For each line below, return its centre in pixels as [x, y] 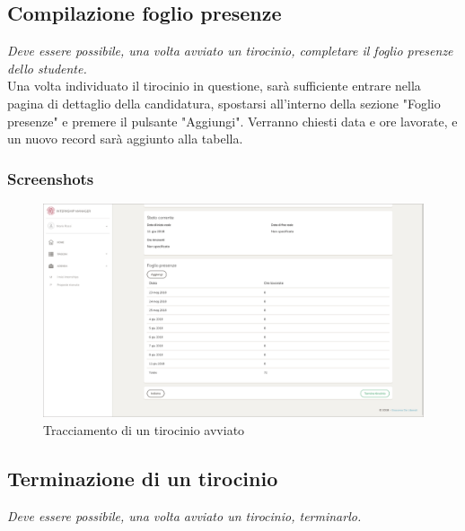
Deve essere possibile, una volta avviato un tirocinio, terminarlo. [184, 515]
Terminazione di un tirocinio [143, 479]
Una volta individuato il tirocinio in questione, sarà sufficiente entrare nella [214, 86]
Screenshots [51, 178]
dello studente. [47, 68]
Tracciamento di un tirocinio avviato [144, 430]
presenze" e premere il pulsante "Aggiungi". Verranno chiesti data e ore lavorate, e [232, 121]
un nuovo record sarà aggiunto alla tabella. [125, 139]
